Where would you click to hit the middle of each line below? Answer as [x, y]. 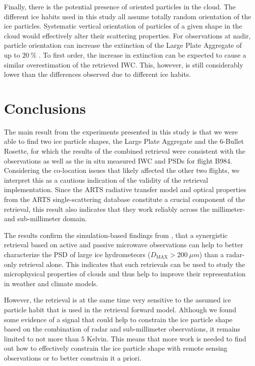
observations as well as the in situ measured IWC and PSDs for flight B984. [118, 160]
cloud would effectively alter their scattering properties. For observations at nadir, [127, 35]
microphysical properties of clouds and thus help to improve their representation [125, 274]
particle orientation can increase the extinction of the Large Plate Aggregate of [123, 45]
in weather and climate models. [51, 283]
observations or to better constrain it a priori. [73, 357]
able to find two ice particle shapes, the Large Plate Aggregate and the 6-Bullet [124, 141]
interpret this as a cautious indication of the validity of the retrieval [106, 180]
